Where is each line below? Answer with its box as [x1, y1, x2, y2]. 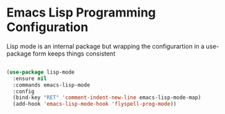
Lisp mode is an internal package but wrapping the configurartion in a [6, 42, 205, 50]
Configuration [6, 19, 89, 35]
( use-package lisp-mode [6, 69, 75, 76]
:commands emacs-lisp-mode [12, 81, 90, 89]
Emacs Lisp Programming [6, 5, 156, 21]
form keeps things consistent [32, 49, 115, 58]
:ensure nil [12, 75, 48, 82]
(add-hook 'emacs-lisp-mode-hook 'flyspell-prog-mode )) [12, 101, 177, 108]
